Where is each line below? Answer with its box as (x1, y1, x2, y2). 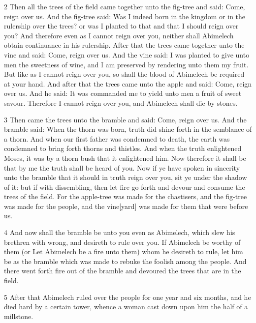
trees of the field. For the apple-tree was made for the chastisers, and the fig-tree (4, 191, 247, 202)
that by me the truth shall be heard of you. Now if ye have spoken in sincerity (4, 162, 240, 173)
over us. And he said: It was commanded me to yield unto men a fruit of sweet (4, 88, 242, 98)
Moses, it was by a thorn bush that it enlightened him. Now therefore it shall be (4, 152, 246, 163)
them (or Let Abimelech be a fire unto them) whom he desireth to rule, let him (4, 246, 243, 257)
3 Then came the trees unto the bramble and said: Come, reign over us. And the (4, 114, 247, 124)
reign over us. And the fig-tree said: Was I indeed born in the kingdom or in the (4, 11, 246, 21)
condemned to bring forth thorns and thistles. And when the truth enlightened (4, 143, 242, 153)
